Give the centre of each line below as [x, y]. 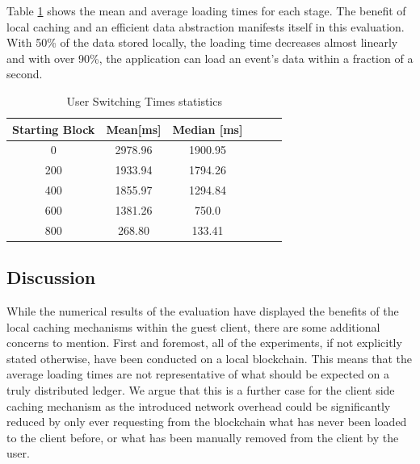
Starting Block [54, 129]
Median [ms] [208, 129]
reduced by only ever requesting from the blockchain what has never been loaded [207, 422]
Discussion [51, 277]
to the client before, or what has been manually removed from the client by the [203, 437]
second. [25, 74]
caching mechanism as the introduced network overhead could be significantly [199, 405]
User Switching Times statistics [144, 100]
